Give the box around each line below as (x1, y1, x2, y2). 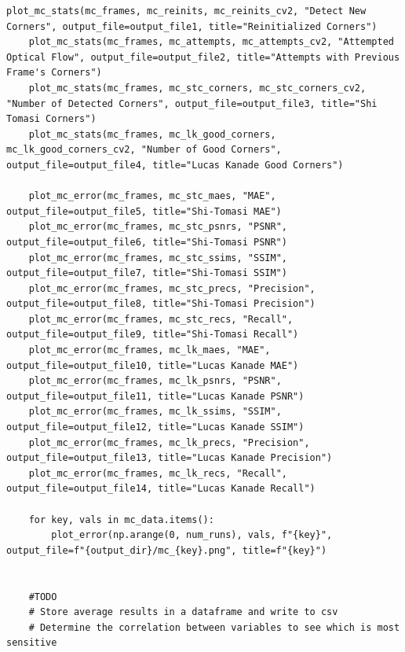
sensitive (6, 637, 57, 649)
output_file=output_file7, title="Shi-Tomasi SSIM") (6, 267, 287, 279)
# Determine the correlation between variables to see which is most (28, 621, 400, 633)
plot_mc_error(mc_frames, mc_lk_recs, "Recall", (28, 467, 287, 479)
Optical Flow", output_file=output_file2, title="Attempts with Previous (6, 51, 400, 63)
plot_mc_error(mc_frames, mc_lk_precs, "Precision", (28, 437, 310, 448)
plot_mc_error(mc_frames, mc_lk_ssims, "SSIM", (28, 406, 282, 418)
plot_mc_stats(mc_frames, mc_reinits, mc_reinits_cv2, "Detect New (6, 6, 367, 17)
